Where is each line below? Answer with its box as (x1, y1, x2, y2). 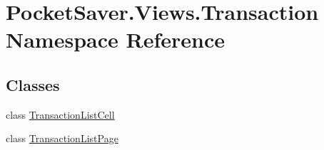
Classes (6, 73, 60, 95)
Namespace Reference (6, 25, 225, 54)
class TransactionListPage (6, 131, 118, 146)
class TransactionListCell (6, 107, 115, 122)
